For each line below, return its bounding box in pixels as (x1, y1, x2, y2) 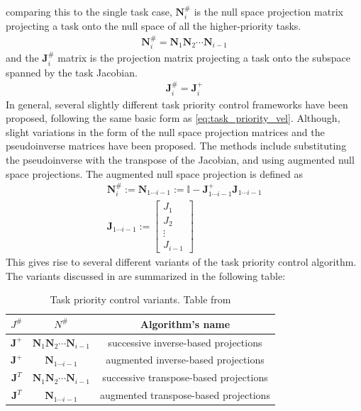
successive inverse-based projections (108, 334, 262, 349)
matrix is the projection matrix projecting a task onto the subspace (57, 50, 350, 65)
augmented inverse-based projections (106, 352, 265, 367)
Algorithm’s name (140, 316, 231, 331)
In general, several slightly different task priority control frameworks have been (6, 96, 348, 111)
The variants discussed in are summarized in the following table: (6, 268, 286, 283)
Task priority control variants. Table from (50, 292, 231, 307)
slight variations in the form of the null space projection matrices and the (6, 124, 325, 139)
